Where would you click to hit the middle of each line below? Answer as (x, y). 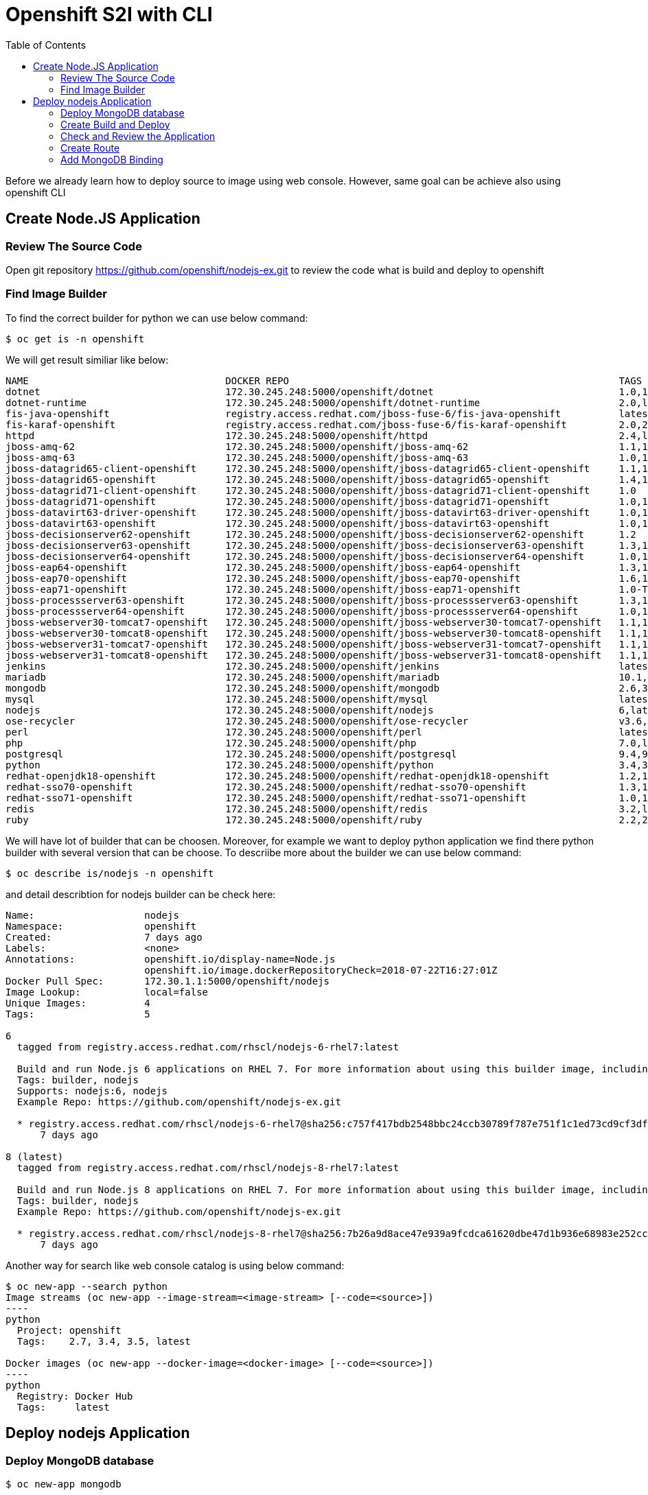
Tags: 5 (78, 1014)
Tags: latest (63, 1407)
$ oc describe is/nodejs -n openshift (110, 873)
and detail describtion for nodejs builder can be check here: (141, 894)
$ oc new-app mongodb (63, 1484)
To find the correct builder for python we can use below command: (157, 318)
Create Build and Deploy (115, 124)
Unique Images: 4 (78, 1003)
